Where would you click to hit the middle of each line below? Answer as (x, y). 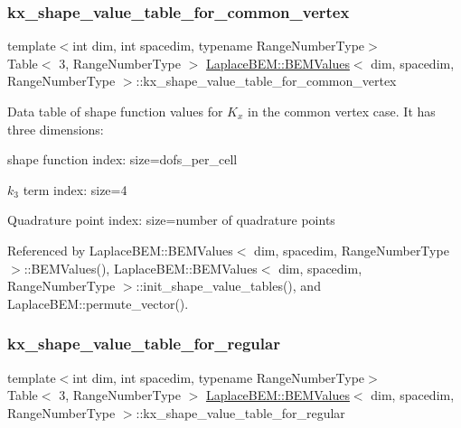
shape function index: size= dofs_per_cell (122, 159)
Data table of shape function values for (115, 111)
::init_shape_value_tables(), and (228, 286)
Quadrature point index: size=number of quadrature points (171, 220)
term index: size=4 (75, 189)
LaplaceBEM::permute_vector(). (98, 303)
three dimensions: (56, 129)
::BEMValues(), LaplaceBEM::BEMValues (141, 268)
